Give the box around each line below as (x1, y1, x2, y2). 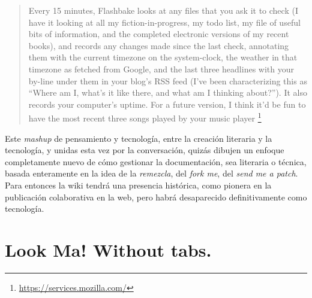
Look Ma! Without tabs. (5, 237, 212, 261)
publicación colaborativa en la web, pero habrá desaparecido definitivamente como (5, 190, 307, 203)
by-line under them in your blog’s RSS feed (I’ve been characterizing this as (28, 74, 307, 87)
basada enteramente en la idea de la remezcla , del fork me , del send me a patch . (5, 167, 298, 180)
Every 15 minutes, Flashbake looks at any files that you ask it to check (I (28, 4, 298, 16)
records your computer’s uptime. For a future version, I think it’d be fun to (28, 98, 306, 110)
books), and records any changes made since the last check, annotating (28, 39, 289, 51)
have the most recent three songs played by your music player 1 (28, 110, 262, 124)
